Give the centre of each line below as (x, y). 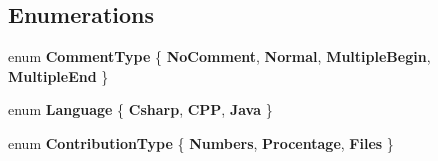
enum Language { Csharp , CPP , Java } (140, 109)
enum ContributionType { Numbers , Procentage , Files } (201, 142)
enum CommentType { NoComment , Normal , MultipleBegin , (219, 56)
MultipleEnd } (58, 75)
